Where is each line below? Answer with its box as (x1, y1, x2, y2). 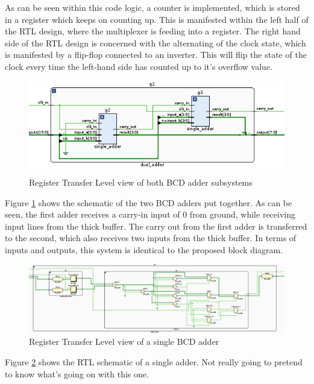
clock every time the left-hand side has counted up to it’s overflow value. (5, 60, 272, 72)
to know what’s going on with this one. (5, 367, 149, 380)
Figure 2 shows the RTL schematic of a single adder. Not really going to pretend (5, 355, 303, 368)
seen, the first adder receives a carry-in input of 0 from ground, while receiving (5, 208, 295, 221)
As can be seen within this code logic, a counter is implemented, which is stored (5, 1, 300, 13)
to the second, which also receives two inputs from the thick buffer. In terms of (5, 231, 297, 244)
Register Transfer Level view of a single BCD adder (29, 335, 219, 348)
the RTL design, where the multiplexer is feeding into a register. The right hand (5, 25, 301, 37)
